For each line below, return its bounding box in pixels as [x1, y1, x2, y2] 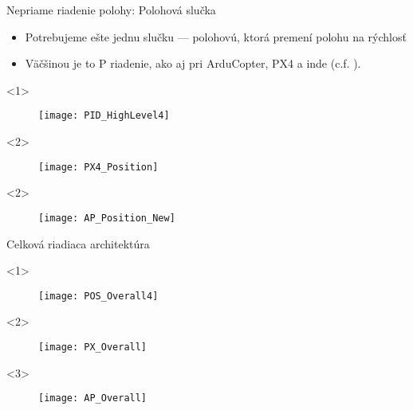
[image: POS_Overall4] [38, 290, 159, 302]
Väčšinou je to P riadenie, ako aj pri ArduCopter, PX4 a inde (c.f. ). [25, 55, 361, 72]
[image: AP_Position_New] [38, 212, 175, 224]
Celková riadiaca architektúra [6, 235, 150, 252]
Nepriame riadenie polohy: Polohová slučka [6, 2, 216, 18]
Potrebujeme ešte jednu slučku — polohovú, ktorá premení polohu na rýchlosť [25, 28, 407, 45]
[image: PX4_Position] [38, 161, 159, 173]
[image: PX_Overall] [38, 341, 147, 353]
